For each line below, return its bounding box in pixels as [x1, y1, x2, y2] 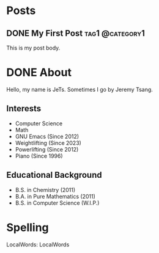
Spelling [6, 221, 49, 234]
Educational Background [6, 170, 102, 180]
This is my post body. [6, 44, 61, 51]
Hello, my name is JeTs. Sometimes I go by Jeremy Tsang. [6, 86, 153, 93]
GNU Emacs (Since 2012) [15, 133, 79, 140]
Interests [6, 103, 42, 114]
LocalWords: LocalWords [6, 241, 70, 248]
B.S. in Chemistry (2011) [15, 186, 76, 193]
